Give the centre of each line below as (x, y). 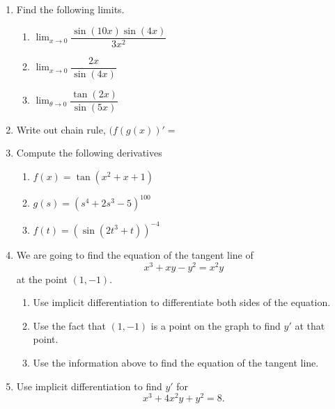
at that (310, 325)
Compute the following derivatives (89, 153)
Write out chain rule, (61, 129)
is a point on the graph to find (216, 325)
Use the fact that (69, 325)
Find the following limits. (70, 9)
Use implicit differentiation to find (89, 386)
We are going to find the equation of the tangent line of (135, 254)
